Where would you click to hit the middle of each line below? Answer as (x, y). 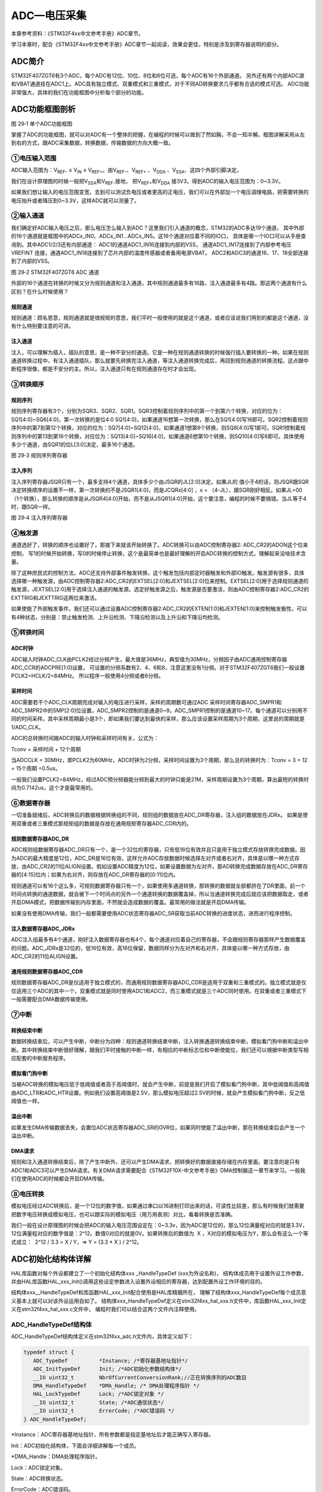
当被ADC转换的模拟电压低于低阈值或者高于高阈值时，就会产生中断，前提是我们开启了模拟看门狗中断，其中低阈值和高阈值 (160, 1084)
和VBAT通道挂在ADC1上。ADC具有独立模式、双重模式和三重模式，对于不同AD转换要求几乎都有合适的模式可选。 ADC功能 (160, 84)
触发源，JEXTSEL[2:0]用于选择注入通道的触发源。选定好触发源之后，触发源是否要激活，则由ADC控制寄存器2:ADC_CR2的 (160, 589)
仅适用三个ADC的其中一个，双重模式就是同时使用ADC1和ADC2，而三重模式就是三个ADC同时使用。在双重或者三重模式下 (159, 991)
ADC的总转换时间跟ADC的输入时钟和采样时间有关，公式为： (85, 738)
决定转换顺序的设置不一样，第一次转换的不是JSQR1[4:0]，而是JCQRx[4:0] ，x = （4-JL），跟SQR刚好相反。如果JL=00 (157, 490)
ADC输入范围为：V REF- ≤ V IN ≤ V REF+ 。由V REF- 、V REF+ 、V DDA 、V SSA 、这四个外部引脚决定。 (126, 171)
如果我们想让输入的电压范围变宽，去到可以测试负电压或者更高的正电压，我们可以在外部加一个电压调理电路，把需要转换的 (160, 192)
